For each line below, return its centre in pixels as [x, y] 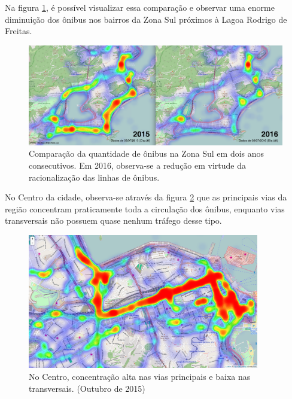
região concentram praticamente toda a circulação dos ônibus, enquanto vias [145, 208]
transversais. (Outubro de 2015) [87, 388]
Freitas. [19, 31]
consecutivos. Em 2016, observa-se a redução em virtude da [138, 165]
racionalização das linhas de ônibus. [94, 177]
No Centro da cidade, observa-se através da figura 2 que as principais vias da [146, 197]
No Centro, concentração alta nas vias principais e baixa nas [140, 377]
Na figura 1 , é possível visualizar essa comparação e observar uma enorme [140, 7]
